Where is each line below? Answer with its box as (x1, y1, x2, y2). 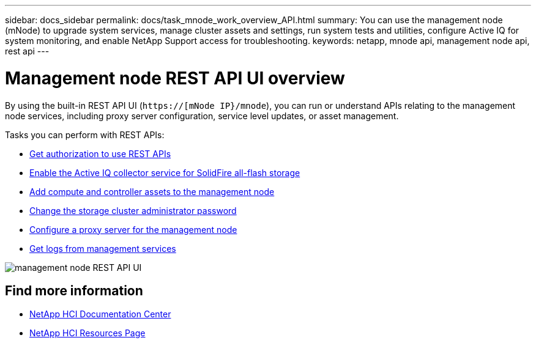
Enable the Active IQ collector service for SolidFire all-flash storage (29, 167, 300, 178)
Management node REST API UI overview (5, 67, 345, 89)
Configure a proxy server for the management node (29, 224, 237, 235)
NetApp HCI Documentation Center (29, 309, 171, 320)
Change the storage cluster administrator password (29, 205, 237, 216)
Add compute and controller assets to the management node (29, 186, 275, 197)
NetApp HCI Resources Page (29, 328, 146, 339)
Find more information (5, 282, 143, 298)
